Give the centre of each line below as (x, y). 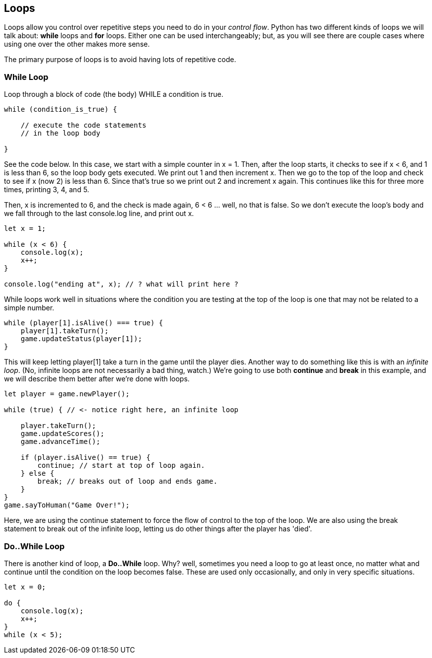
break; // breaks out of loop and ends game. (127, 481)
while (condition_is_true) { (61, 110)
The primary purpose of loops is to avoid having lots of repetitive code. (120, 60)
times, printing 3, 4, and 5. (47, 190)
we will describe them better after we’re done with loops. (97, 379)
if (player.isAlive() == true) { (86, 458)
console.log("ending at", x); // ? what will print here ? (121, 284)
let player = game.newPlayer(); (67, 394)
